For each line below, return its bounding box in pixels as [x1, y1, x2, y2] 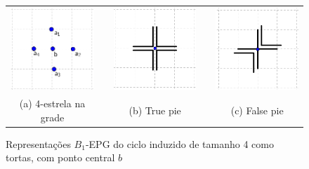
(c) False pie [230, 102, 284, 117]
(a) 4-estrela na [19, 96, 86, 111]
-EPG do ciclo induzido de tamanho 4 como [85, 136, 274, 151]
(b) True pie [129, 102, 181, 117]
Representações [6, 136, 71, 151]
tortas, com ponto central [6, 150, 115, 165]
